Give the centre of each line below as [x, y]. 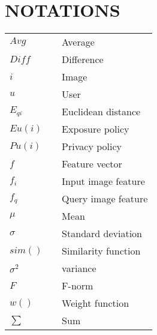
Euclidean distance [101, 112]
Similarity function [101, 251]
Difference [83, 59]
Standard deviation [102, 234]
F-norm [78, 286]
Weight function [96, 303]
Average [78, 42]
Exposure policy [96, 129]
